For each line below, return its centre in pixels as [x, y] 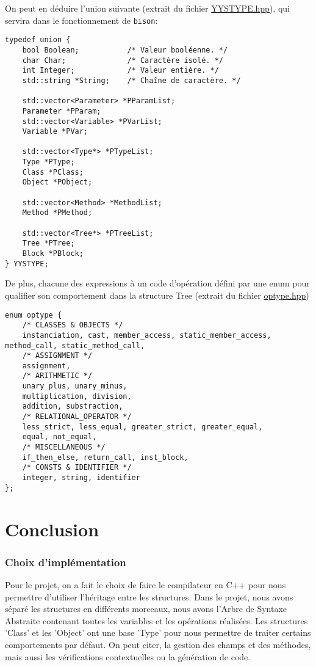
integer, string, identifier [81, 478]
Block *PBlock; [53, 254]
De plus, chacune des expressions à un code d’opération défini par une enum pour [157, 283]
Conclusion [52, 529]
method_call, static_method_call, [75, 345]
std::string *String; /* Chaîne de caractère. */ [131, 80]
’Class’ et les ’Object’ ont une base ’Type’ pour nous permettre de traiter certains [158, 632]
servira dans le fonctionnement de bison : [81, 20]
